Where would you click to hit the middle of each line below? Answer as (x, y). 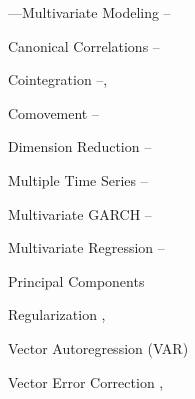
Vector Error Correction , (86, 381)
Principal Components (76, 280)
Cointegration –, (58, 79)
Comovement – (53, 112)
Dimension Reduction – (80, 146)
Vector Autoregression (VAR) (98, 347)
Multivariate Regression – (86, 247)
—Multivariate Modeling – (89, 12)
